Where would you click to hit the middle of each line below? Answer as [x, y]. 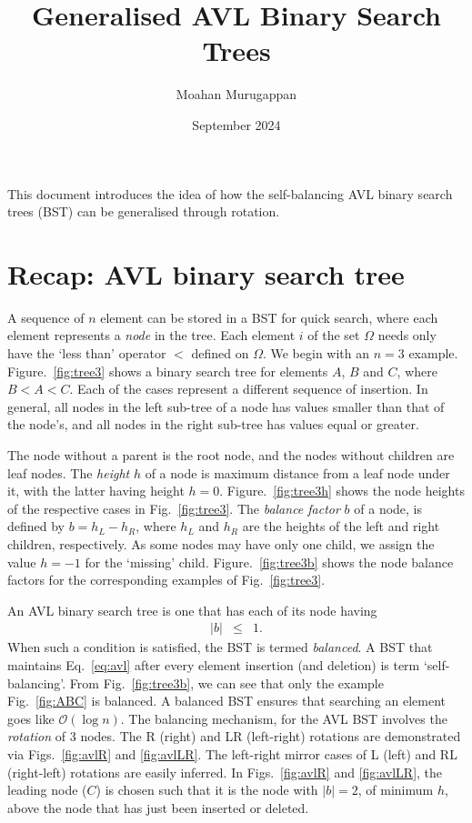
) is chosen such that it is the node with [207, 790]
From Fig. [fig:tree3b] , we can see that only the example [226, 682]
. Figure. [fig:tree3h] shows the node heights [342, 491]
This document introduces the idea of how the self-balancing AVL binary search [230, 193]
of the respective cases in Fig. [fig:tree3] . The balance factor [174, 508]
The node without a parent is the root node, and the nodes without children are [231, 454]
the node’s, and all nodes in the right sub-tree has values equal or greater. [213, 424]
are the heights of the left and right [341, 526]
